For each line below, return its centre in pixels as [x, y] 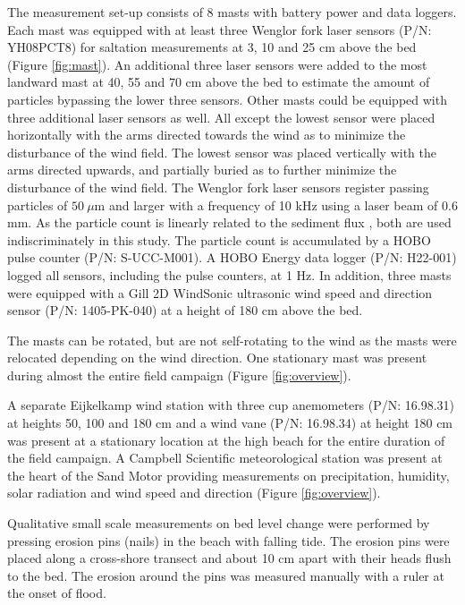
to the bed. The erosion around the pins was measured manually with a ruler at [226, 575]
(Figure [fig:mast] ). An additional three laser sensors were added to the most [217, 64]
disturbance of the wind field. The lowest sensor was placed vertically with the [222, 152]
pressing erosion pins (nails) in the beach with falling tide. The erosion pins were [228, 540]
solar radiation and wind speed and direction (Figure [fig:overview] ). [194, 493]
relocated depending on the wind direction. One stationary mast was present [217, 358]
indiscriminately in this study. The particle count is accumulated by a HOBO [219, 239]
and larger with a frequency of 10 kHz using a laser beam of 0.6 [283, 205]
